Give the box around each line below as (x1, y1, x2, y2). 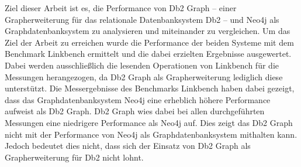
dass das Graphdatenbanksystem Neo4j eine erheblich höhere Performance (5, 93, 271, 105)
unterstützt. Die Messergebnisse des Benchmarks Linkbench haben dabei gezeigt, (5, 82, 295, 94)
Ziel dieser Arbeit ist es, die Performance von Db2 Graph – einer (5, 2, 237, 13)
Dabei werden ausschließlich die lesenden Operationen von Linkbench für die (5, 59, 279, 71)
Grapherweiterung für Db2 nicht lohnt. (5, 151, 144, 163)
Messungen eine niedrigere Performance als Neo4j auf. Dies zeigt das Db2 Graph (5, 116, 293, 128)
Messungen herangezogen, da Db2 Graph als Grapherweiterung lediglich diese (5, 70, 283, 83)
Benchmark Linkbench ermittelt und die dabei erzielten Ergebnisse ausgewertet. (5, 47, 292, 60)
